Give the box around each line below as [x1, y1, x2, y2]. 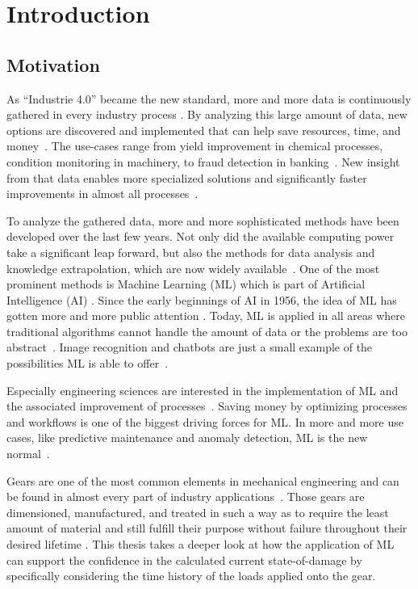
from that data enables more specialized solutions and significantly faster [6, 169, 367, 186]
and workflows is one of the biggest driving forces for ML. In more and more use [6, 413, 403, 430]
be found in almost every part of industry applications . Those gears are [6, 488, 365, 505]
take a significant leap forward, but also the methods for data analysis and [6, 243, 375, 260]
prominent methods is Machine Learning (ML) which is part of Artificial [6, 276, 366, 292]
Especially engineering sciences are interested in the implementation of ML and [6, 381, 399, 398]
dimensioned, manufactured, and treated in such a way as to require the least [6, 503, 389, 520]
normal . [6, 445, 50, 462]
